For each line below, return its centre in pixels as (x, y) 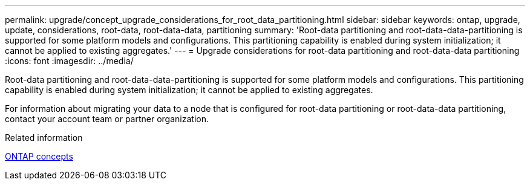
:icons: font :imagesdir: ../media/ (69, 61)
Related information (44, 138)
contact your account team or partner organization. (107, 119)
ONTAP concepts (39, 156)
